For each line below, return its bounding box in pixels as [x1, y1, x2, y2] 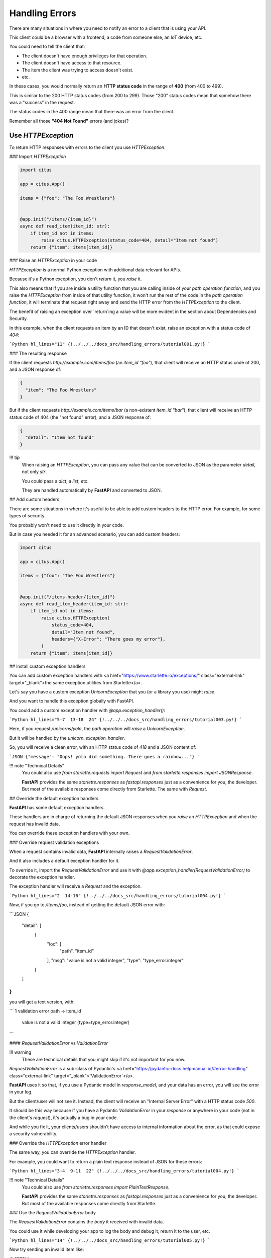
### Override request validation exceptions [9, 839, 99, 845]
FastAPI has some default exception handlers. [9, 804, 105, 810]
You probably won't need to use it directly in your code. [9, 522, 124, 528]
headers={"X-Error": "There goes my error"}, [51, 636, 166, 642]
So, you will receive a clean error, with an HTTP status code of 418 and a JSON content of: [9, 744, 197, 750]
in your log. [9, 1089, 33, 1095]
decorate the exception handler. [9, 874, 75, 880]
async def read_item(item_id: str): [20, 223, 110, 229]
